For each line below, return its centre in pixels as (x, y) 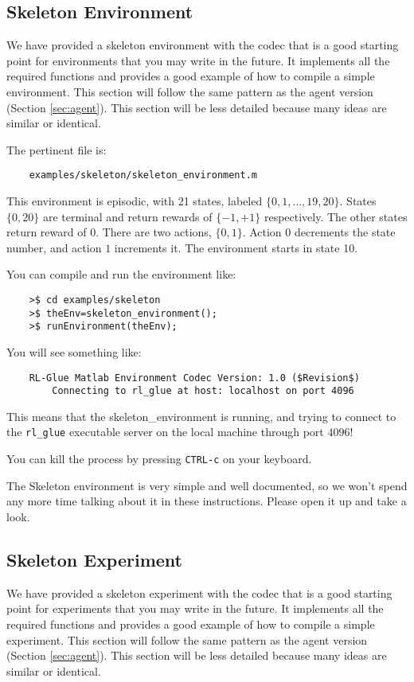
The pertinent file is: (57, 149)
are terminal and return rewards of (127, 216)
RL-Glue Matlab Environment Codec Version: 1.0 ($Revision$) (194, 378)
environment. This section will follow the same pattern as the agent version (190, 91)
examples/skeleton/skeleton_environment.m (143, 175)
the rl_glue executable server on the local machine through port (165, 432)
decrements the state (345, 232)
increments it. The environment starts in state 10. (236, 247)
